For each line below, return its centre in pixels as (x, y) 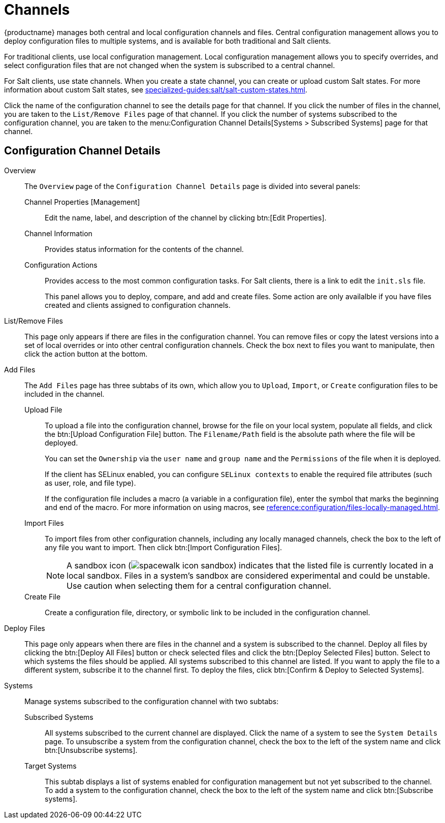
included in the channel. (65, 394)
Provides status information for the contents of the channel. (144, 249)
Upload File (43, 409)
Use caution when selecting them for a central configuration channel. (199, 585)
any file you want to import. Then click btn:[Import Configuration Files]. (163, 547)
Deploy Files (25, 628)
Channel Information (58, 233)
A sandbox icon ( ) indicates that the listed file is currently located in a (250, 565)
